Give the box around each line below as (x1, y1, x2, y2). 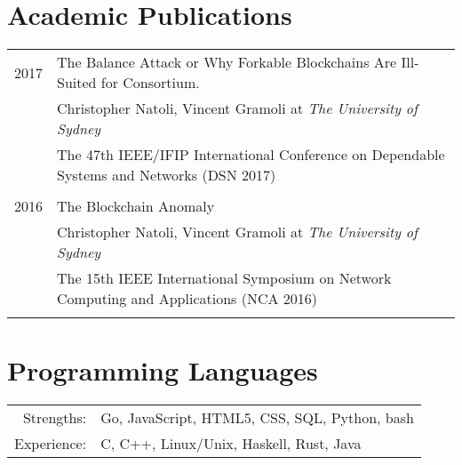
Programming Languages (7, 352, 318, 389)
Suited (57, 72, 97, 93)
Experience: (14, 433, 87, 454)
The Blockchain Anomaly (57, 196, 215, 217)
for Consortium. (100, 72, 200, 93)
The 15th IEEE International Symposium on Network (57, 268, 392, 289)
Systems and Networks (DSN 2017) (57, 164, 276, 186)
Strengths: (22, 407, 87, 429)
